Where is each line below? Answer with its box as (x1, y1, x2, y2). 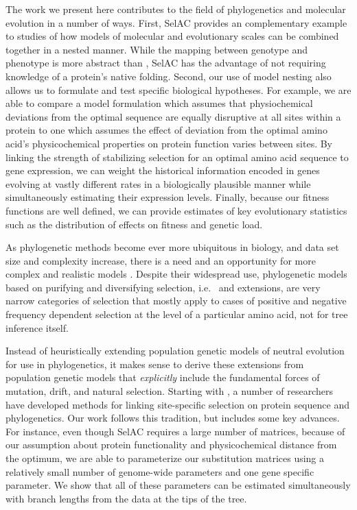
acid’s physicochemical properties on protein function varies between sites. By (5, 136, 333, 150)
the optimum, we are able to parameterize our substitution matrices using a (5, 451, 325, 465)
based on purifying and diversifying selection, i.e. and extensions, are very (5, 280, 321, 294)
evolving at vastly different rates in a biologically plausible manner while (5, 176, 311, 191)
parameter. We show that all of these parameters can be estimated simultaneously (5, 478, 351, 492)
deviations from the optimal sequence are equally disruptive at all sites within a (5, 109, 341, 123)
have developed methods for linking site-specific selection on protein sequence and (5, 397, 349, 411)
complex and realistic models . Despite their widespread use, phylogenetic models (5, 267, 347, 281)
